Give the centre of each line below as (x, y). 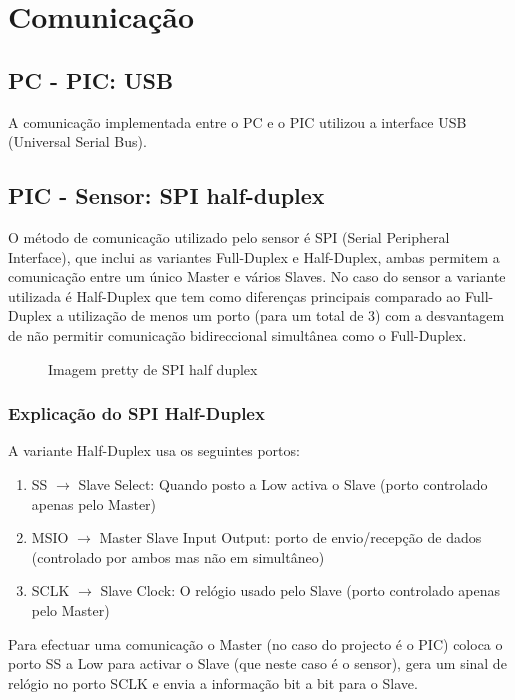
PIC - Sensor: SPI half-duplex (166, 195)
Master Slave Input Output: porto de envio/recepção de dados (290, 537)
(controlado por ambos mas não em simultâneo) (178, 556)
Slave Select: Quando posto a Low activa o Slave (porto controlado (283, 483)
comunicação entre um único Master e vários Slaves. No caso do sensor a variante (257, 276)
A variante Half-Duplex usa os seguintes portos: (154, 450)
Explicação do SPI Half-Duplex (136, 413)
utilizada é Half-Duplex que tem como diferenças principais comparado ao (234, 295)
